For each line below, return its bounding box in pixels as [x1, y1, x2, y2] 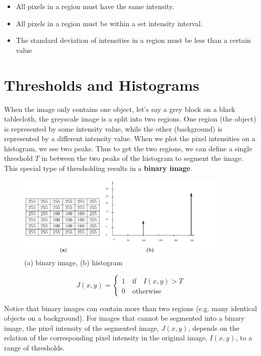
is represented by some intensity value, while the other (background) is [4, 123, 223, 134]
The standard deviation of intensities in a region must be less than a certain [16, 35, 251, 45]
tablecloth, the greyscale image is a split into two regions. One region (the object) [4, 113, 256, 124]
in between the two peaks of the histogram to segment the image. [41, 153, 243, 163]
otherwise [132, 287, 162, 295]
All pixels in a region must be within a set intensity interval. [16, 18, 203, 28]
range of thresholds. [4, 342, 65, 352]
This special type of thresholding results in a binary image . [4, 163, 192, 173]
